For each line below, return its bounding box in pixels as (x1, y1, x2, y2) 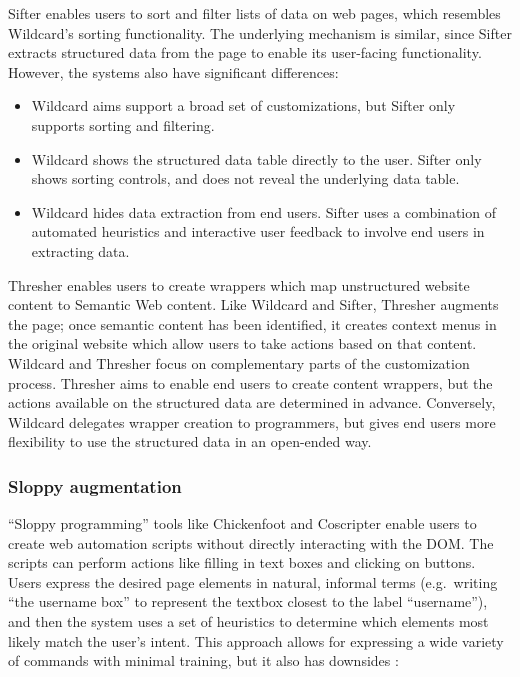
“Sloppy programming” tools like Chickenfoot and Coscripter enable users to (8, 513, 477, 534)
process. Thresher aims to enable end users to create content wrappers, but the (8, 372, 493, 393)
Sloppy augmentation (8, 473, 182, 498)
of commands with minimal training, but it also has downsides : (8, 650, 399, 671)
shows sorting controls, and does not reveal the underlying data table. (31, 168, 460, 189)
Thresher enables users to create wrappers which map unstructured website (8, 274, 470, 295)
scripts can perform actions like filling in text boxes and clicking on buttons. (8, 552, 476, 573)
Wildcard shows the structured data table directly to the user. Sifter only (31, 148, 482, 169)
